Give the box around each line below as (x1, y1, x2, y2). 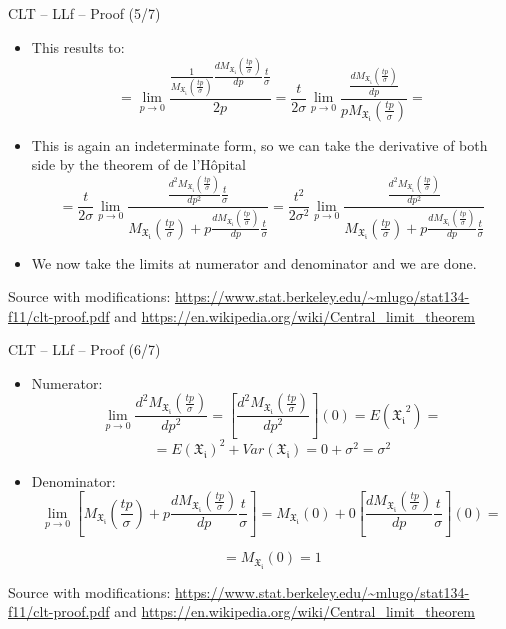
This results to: (31, 36, 125, 57)
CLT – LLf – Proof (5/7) (8, 3, 161, 23)
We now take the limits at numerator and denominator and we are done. (31, 252, 477, 273)
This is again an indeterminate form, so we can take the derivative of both (31, 134, 488, 155)
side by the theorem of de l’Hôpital (31, 154, 246, 175)
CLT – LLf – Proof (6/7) (8, 339, 161, 360)
